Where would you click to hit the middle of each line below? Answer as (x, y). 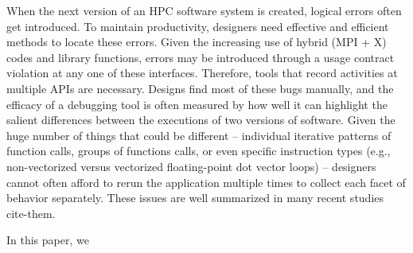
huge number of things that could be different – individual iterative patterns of (199, 135)
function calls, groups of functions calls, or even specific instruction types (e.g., (199, 151)
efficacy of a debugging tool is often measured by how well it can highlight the (197, 104)
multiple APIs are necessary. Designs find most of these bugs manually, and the (200, 88)
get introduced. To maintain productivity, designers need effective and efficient (198, 26)
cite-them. (31, 213)
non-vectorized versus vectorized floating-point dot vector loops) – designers (191, 166)
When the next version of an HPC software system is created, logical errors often (204, 10)
